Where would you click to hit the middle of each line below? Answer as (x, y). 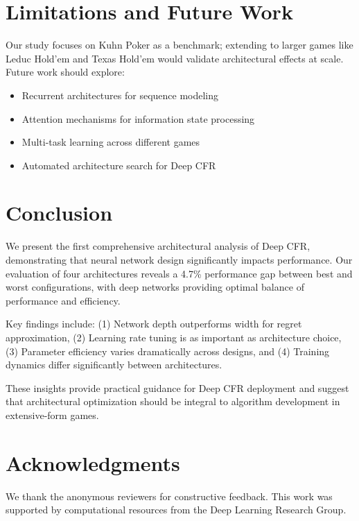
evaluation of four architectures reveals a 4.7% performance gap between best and (179, 273)
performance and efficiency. (63, 300)
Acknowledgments (93, 462)
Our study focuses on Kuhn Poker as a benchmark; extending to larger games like (179, 45)
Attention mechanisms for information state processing (138, 118)
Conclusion (59, 213)
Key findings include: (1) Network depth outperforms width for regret (154, 324)
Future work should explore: (65, 72)
